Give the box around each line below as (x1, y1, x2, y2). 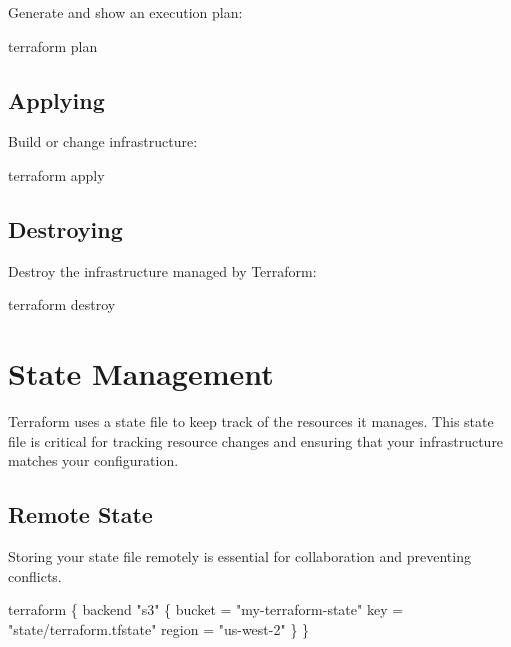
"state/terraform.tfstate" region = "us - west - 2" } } (8, 618, 310, 639)
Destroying (8, 213, 123, 244)
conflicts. (8, 565, 62, 586)
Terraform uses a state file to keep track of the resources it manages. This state (8, 411, 494, 432)
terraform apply (8, 164, 105, 185)
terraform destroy (8, 294, 116, 315)
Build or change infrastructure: (8, 131, 198, 152)
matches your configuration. (8, 450, 179, 471)
